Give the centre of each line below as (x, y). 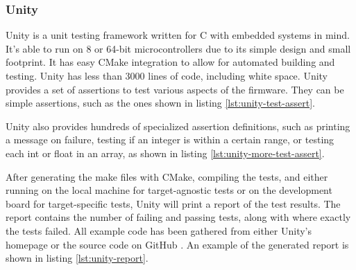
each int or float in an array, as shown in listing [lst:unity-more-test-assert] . (165, 153)
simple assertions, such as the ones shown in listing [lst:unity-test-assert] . (160, 103)
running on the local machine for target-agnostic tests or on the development (169, 190)
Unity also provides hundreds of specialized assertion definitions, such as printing (178, 126)
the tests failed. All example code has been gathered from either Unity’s (159, 230)
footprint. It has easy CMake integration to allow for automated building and (170, 62)
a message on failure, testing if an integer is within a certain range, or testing (170, 139)
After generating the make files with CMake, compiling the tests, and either (167, 176)
